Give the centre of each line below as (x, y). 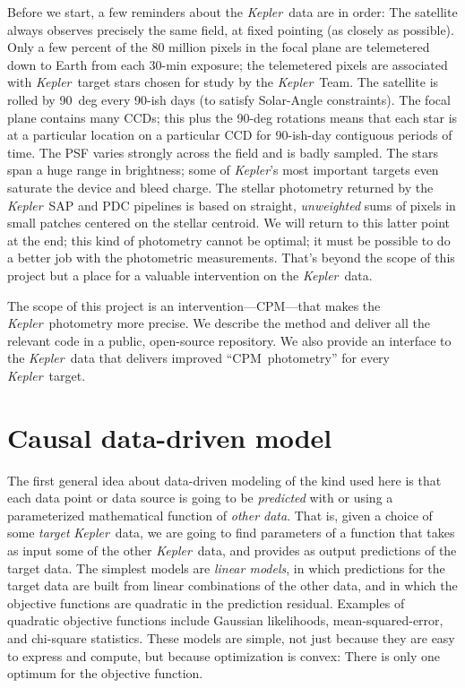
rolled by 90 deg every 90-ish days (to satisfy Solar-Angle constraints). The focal (229, 99)
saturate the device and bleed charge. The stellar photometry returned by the (220, 187)
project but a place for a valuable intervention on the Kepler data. (190, 275)
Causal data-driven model (170, 437)
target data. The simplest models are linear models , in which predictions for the (226, 568)
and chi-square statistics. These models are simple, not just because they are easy (231, 637)
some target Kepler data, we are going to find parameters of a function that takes (231, 533)
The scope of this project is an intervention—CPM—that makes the (194, 305)
